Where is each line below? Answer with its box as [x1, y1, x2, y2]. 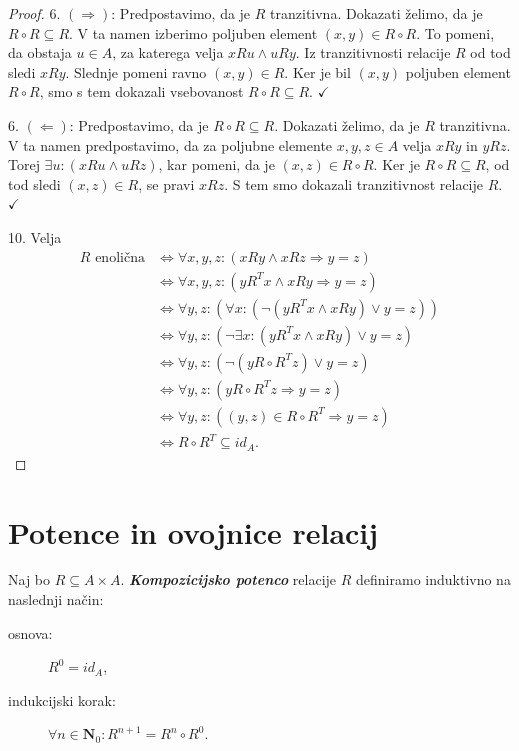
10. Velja [8, 226, 62, 247]
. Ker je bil [284, 61, 351, 82]
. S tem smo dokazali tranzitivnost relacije [224, 173, 484, 194]
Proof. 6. [8, 3, 61, 23]
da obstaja [8, 42, 72, 63]
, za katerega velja [112, 42, 224, 63]
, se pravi [138, 173, 195, 194]
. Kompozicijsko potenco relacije [120, 569, 337, 590]
